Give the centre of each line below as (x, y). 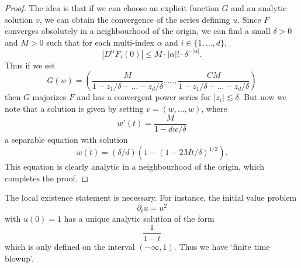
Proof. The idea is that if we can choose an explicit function (112, 8)
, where (214, 108)
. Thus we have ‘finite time (222, 247)
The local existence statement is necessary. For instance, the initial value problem (151, 197)
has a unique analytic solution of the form (139, 218)
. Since (249, 19)
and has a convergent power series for (144, 97)
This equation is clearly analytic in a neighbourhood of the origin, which (135, 166)
